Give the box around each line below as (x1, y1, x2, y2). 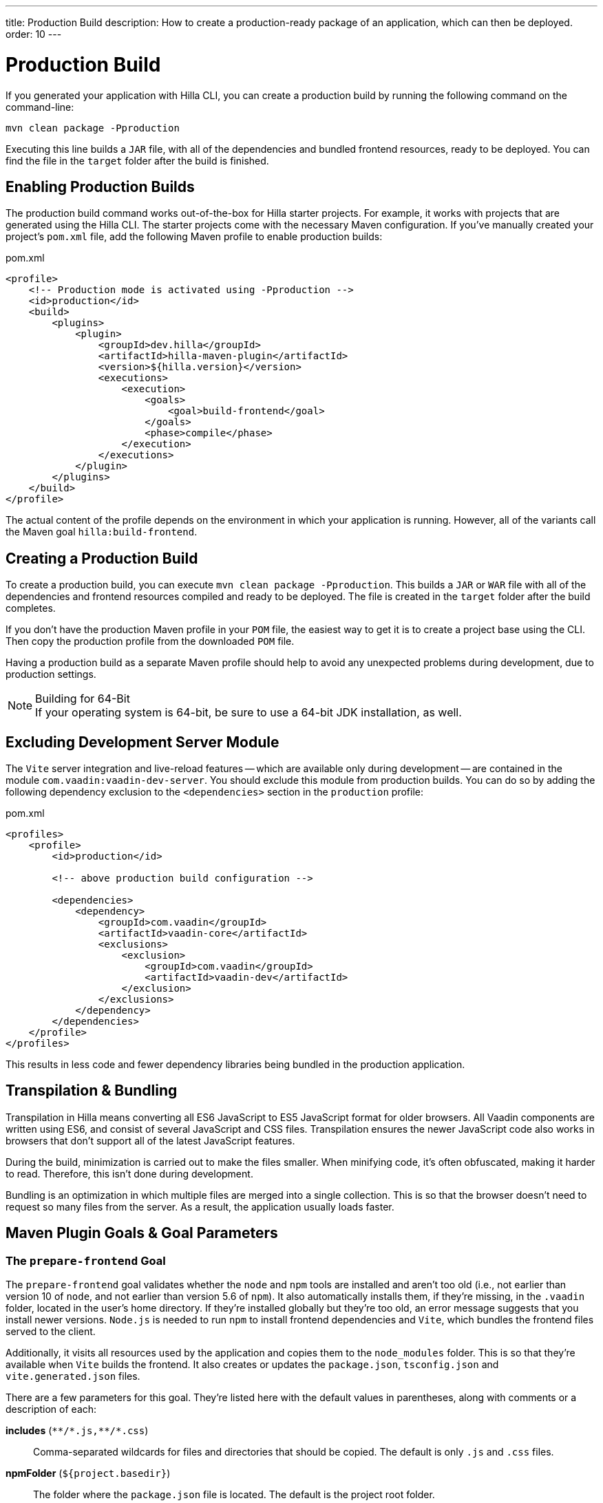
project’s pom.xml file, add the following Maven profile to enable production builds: (6, 231, 383, 243)
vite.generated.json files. (6, 1370, 140, 1383)
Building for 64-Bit (35, 692, 130, 706)
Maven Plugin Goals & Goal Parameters (6, 1224, 278, 1242)
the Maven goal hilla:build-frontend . (6, 526, 198, 538)
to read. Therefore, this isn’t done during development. (6, 1167, 253, 1180)
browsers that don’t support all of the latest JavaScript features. (6, 1134, 295, 1147)
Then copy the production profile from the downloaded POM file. (6, 635, 295, 648)
